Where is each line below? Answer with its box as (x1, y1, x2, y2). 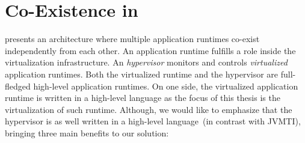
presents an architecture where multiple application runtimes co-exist (5, 32, 260, 45)
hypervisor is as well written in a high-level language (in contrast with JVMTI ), (5, 115, 301, 127)
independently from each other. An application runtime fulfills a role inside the (5, 44, 296, 56)
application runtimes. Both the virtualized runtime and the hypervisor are (5, 67, 279, 80)
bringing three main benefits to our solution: (5, 126, 169, 139)
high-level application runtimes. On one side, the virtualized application (33, 79, 298, 92)
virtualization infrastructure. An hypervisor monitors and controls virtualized (5, 56, 288, 68)
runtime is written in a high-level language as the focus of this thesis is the (5, 91, 280, 104)
